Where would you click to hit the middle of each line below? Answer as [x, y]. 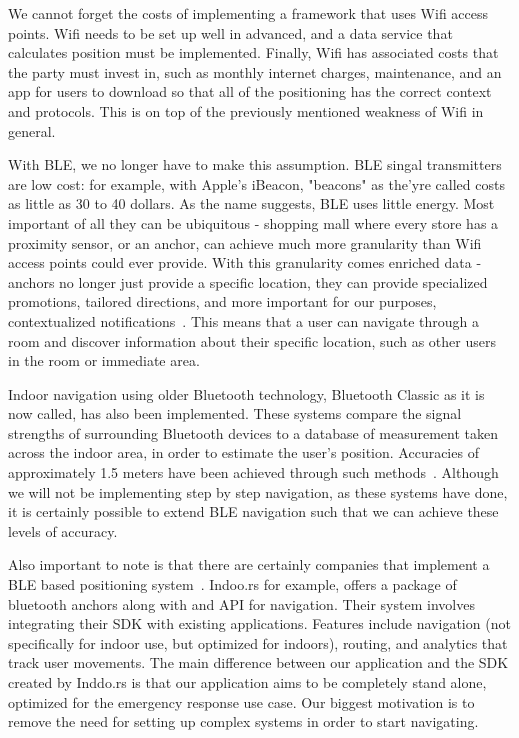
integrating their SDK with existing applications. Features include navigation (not [259, 623]
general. [32, 130]
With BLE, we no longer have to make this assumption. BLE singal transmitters [255, 164]
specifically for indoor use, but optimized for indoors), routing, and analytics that [258, 642]
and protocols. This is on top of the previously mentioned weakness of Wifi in [246, 110]
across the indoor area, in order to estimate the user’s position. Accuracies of [243, 452]
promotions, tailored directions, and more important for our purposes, [222, 301]
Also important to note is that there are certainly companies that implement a [249, 564]
